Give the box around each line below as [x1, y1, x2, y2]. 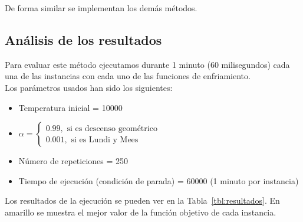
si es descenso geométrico [67, 124, 157, 133]
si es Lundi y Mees [71, 135, 139, 144]
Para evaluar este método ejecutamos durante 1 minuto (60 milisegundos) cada [5, 58, 290, 70]
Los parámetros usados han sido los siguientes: [5, 81, 173, 93]
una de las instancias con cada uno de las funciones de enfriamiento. [5, 70, 251, 82]
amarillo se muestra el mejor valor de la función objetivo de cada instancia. [5, 205, 276, 218]
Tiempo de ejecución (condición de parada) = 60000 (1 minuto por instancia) [18, 174, 299, 187]
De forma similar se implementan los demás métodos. [5, 2, 197, 14]
